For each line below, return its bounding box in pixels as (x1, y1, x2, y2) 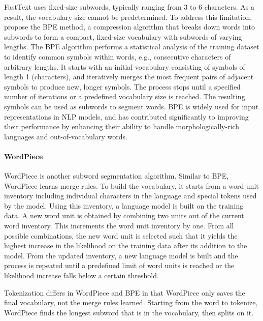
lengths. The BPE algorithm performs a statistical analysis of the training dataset (4, 41, 259, 52)
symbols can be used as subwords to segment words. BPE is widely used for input (4, 101, 259, 111)
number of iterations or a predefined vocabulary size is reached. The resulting (4, 91, 245, 102)
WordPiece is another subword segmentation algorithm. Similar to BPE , (4, 170, 229, 181)
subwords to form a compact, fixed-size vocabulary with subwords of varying (4, 31, 242, 42)
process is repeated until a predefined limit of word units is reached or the (4, 260, 235, 271)
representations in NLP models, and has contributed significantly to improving (4, 111, 249, 122)
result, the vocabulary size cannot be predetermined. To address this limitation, (4, 11, 252, 22)
